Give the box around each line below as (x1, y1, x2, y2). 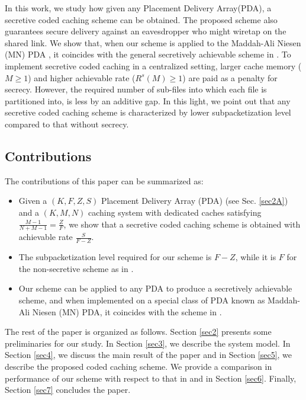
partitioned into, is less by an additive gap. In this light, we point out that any (5, 94, 291, 107)
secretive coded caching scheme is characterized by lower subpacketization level (5, 106, 291, 119)
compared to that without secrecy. (5, 117, 129, 130)
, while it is (235, 251, 276, 263)
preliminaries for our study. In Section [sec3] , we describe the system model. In (5, 337, 291, 349)
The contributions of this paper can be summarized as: (5, 174, 204, 187)
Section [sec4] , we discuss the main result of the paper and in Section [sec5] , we (5, 348, 292, 361)
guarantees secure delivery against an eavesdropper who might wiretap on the (5, 25, 286, 37)
